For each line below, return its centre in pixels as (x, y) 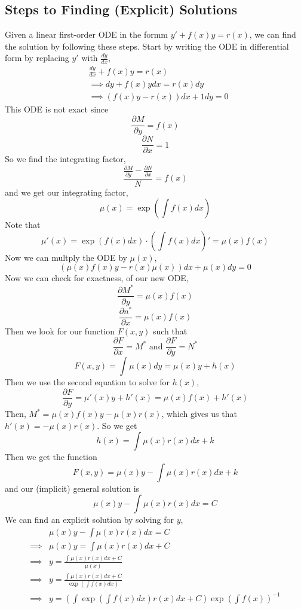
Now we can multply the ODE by (66, 257)
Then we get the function (51, 457)
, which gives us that (199, 414)
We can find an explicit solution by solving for (89, 520)
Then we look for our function (60, 331)
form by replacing (37, 58)
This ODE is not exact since (57, 109)
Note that (23, 225)
